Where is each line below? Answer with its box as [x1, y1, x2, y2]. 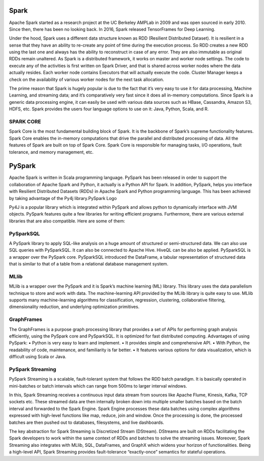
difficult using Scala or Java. [9, 354, 66, 360]
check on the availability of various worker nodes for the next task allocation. [9, 76, 164, 82]
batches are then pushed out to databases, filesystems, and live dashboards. [9, 419, 164, 425]
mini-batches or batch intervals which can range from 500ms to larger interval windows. [9, 383, 187, 389]
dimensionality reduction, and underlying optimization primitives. [9, 304, 139, 310]
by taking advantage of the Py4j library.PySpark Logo [9, 195, 117, 201]
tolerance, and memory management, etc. [9, 149, 94, 155]
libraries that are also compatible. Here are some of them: [9, 218, 125, 224]
